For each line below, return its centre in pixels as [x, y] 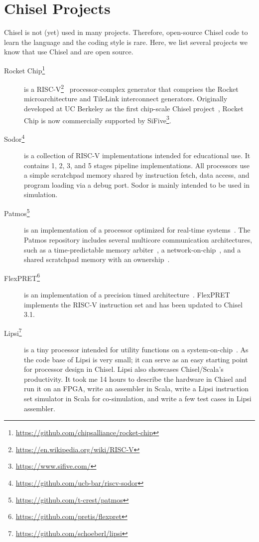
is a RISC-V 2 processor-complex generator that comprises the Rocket [131, 88]
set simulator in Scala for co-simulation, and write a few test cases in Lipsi [138, 398]
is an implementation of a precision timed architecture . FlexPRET [127, 294]
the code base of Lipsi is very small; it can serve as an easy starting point [136, 359]
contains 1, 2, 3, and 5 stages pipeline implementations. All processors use [137, 165]
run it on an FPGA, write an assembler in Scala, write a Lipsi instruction [136, 389]
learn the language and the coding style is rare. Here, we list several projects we [126, 42]
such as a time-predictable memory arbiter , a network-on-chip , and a [132, 249]
